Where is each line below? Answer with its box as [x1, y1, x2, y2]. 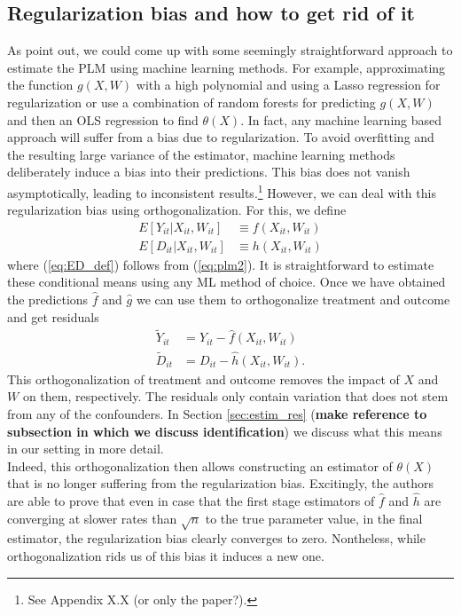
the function [7, 75, 74, 94]
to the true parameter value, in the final [205, 509, 423, 527]
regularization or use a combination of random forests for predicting [7, 92, 376, 111]
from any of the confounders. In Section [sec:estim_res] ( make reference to [7, 404, 427, 422]
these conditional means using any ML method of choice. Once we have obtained [7, 272, 446, 291]
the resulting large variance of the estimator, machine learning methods [7, 145, 395, 163]
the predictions [7, 290, 89, 309]
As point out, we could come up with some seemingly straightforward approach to [7, 41, 453, 59]
